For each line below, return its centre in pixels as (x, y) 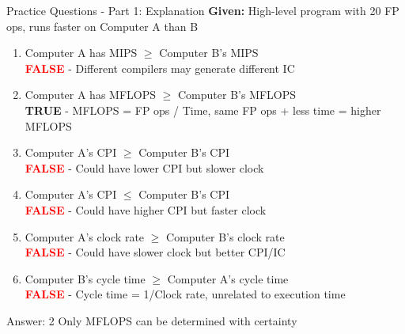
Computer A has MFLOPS (91, 95)
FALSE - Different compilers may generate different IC (160, 68)
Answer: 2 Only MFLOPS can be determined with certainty (152, 320)
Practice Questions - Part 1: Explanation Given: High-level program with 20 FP (203, 10)
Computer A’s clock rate (85, 236)
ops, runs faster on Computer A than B (102, 26)
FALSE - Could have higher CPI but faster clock (146, 209)
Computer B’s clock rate (225, 236)
